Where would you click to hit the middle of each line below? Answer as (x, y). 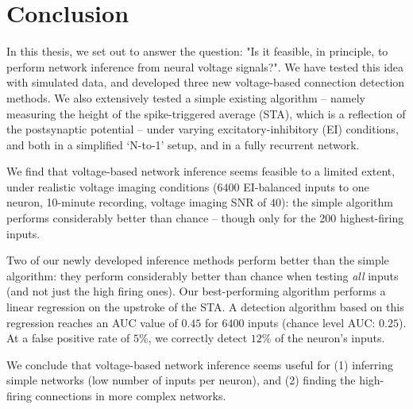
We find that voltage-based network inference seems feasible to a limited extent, (201, 171)
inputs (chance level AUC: (312, 322)
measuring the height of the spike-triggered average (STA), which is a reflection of (206, 113)
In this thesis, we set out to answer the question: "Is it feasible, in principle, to (197, 51)
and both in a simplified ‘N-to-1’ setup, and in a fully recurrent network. (183, 144)
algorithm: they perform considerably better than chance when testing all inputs (203, 275)
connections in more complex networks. (131, 395)
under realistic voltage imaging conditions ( (112, 186)
